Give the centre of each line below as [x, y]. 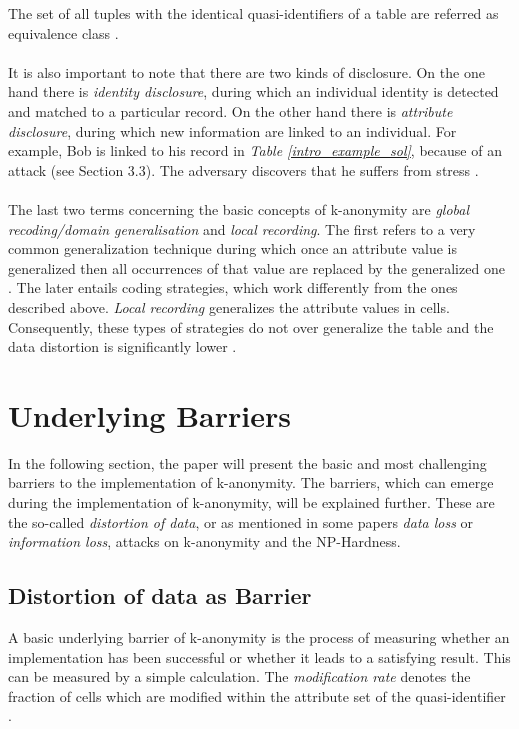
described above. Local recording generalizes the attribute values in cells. [229, 306]
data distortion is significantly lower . [122, 346]
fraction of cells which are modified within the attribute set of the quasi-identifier [257, 695]
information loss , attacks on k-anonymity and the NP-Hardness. [204, 541]
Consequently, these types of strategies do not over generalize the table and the [251, 326]
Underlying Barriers [149, 414]
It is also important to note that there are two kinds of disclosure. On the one [246, 71]
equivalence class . [63, 32]
